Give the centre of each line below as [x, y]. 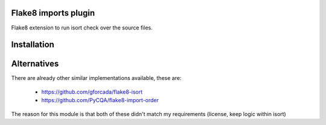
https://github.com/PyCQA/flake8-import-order [100, 100]
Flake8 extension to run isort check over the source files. [82, 28]
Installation [33, 45]
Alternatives [35, 64]
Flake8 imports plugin [53, 13]
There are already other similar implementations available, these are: [96, 78]
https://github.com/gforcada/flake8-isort [92, 92]
